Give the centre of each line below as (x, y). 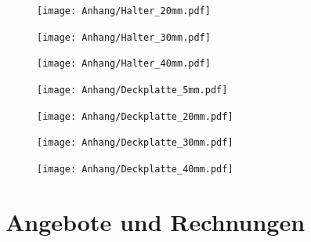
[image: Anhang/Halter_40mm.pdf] (124, 64)
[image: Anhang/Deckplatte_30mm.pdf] (135, 143)
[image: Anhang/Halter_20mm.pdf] (124, 11)
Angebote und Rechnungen (155, 221)
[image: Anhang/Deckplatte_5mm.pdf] (132, 90)
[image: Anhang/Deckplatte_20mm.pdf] (135, 116)
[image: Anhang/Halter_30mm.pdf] (124, 37)
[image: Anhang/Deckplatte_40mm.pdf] (135, 169)
